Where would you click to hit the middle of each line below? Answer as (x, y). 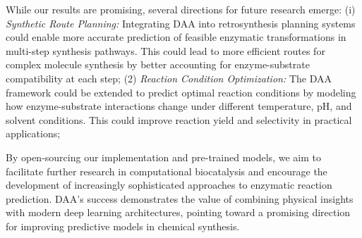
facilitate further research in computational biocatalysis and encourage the (167, 171)
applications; (33, 133)
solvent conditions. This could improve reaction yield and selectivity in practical (179, 119)
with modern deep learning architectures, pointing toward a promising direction (178, 212)
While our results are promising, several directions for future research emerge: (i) (181, 9)
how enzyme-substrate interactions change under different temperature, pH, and (179, 106)
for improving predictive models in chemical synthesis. (123, 226)
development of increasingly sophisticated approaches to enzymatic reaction (169, 185)
